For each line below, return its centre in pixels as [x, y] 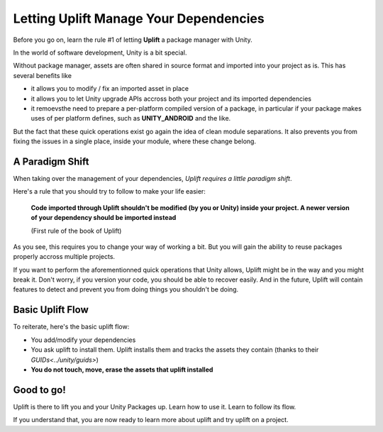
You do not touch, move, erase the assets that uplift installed [122, 370]
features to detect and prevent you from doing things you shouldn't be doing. [126, 289]
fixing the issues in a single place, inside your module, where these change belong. [135, 141]
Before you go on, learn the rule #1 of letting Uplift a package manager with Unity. [133, 40]
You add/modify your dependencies [83, 340]
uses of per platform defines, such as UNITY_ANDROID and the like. [131, 118]
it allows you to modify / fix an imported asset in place [110, 89]
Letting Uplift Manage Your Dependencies [139, 18]
